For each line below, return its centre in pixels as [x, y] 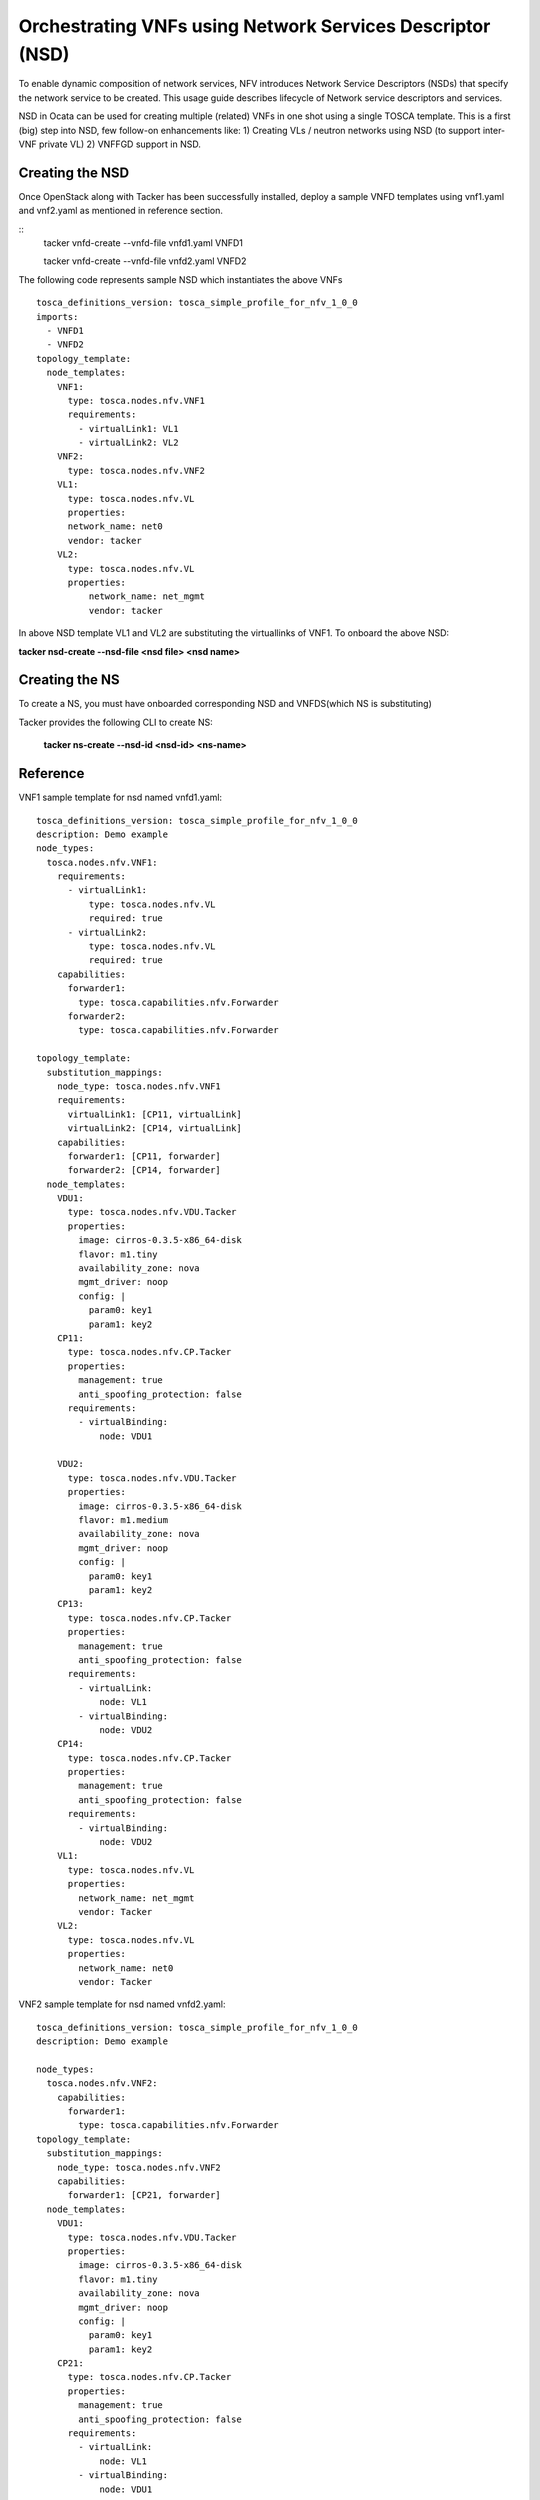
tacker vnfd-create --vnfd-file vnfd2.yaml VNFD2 [145, 261]
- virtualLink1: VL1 [128, 428]
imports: [57, 316]
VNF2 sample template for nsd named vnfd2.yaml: [122, 2004]
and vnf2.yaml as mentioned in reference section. [121, 211]
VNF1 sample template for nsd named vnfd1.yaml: [120, 797]
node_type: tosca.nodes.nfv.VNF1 [139, 1086]
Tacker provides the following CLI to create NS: [116, 722]
